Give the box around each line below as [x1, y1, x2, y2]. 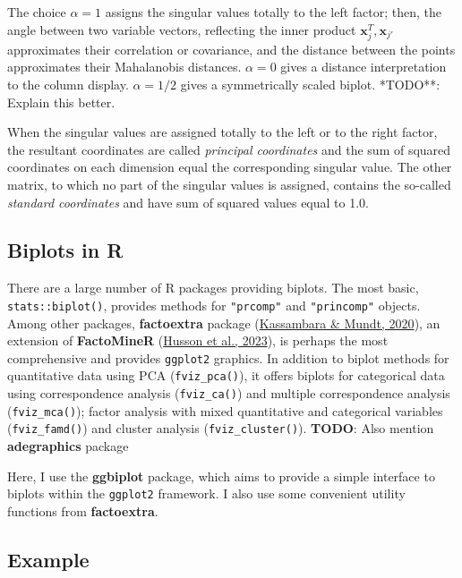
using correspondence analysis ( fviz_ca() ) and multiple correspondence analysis [7, 384, 450, 403]
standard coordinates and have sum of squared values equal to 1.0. [7, 192, 369, 211]
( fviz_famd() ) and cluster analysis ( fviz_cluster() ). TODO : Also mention [7, 419, 434, 438]
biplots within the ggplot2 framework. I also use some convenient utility [7, 484, 406, 503]
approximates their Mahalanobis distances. [7, 57, 242, 76]
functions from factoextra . [7, 501, 158, 520]
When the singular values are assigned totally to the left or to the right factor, [7, 123, 438, 141]
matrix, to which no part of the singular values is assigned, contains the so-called [7, 174, 451, 193]
